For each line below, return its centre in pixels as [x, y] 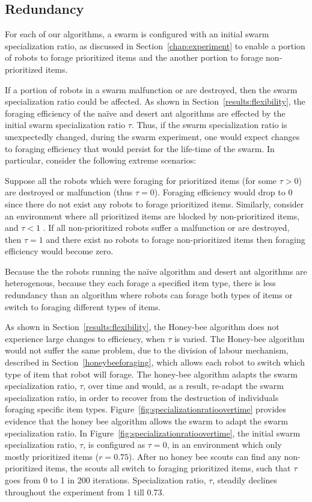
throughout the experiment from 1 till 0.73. [85, 491]
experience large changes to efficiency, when [85, 338]
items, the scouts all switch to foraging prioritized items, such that [168, 468]
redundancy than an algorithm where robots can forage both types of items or [149, 295]
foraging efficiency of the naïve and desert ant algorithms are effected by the [145, 113]
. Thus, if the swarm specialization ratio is [209, 125]
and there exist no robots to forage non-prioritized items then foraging [176, 239]
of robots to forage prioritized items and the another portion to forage [134, 57]
